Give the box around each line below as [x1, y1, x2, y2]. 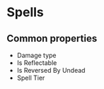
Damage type [16, 51, 57, 59]
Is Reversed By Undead [16, 66, 86, 74]
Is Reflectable [16, 59, 57, 67]
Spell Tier [16, 73, 45, 82]
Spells [6, 4, 44, 20]
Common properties [6, 32, 98, 44]
